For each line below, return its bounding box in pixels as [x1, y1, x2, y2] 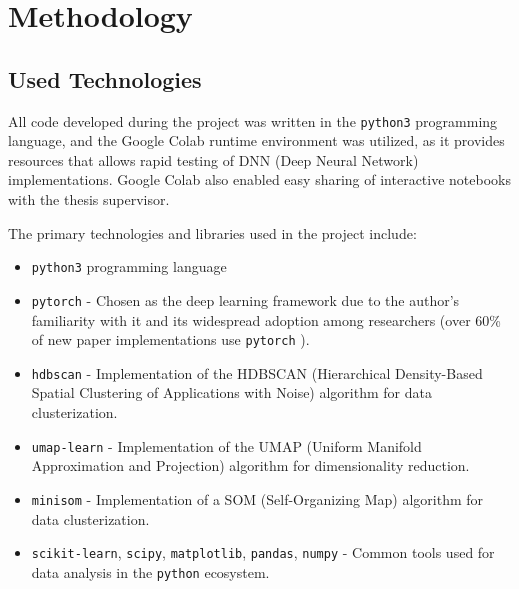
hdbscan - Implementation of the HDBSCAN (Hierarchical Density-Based [31, 362, 483, 383]
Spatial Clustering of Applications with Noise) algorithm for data [31, 382, 432, 403]
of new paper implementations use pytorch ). [31, 329, 310, 350]
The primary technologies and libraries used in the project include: [8, 222, 417, 243]
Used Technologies [8, 63, 202, 94]
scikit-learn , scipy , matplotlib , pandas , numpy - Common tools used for [31, 542, 495, 563]
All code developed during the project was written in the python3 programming [8, 110, 498, 131]
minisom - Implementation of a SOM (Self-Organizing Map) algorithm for [31, 488, 484, 509]
